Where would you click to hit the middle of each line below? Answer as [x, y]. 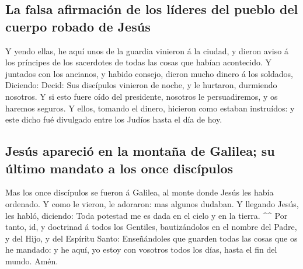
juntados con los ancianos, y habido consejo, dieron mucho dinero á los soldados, [149, 73]
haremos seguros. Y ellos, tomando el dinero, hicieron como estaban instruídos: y [150, 108]
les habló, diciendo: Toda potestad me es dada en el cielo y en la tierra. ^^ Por [147, 215]
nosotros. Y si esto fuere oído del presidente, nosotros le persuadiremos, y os [142, 96]
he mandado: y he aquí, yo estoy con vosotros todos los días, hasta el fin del [141, 249]
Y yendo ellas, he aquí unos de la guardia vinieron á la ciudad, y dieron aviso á [147, 50]
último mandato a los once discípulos [119, 168]
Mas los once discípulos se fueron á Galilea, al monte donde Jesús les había [140, 192]
